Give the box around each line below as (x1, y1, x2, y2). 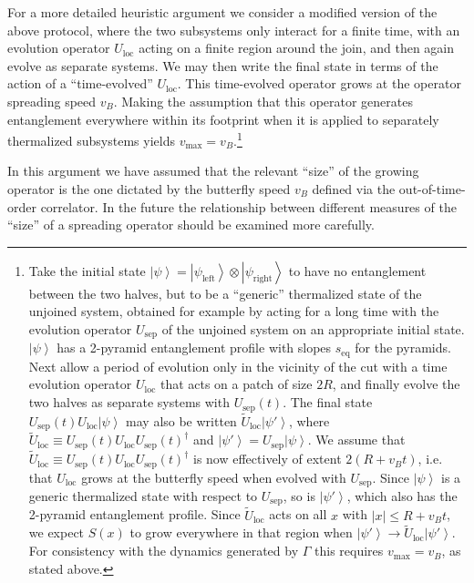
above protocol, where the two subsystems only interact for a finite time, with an (7, 20, 460, 39)
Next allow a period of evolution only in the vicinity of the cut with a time (28, 356, 448, 375)
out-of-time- (398, 179, 466, 198)
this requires (314, 541, 384, 560)
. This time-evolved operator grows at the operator (177, 74, 461, 93)
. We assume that (307, 430, 406, 449)
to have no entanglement (288, 261, 427, 280)
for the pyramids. (355, 338, 451, 357)
